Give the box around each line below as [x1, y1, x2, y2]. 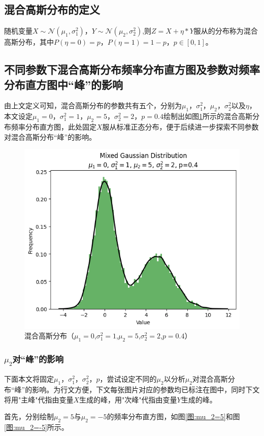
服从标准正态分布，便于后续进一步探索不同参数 [102, 121, 259, 132]
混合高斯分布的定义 [4, 2, 100, 17]
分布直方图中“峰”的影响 [4, 76, 123, 92]
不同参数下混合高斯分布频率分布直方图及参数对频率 [4, 61, 260, 77]
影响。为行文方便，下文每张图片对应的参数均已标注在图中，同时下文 [32, 384, 260, 395]
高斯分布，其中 [4, 37, 54, 47]
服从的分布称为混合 [193, 25, 258, 36]
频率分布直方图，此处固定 [11, 121, 96, 132]
